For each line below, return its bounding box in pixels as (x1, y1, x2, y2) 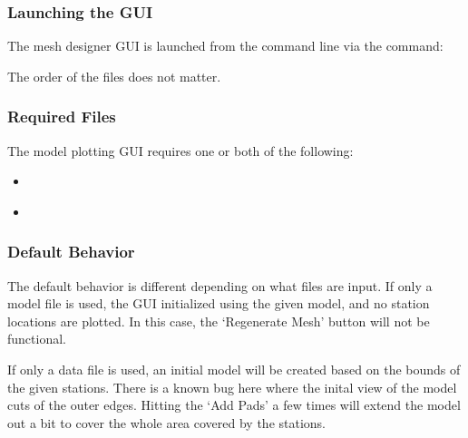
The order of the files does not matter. (7, 66, 221, 85)
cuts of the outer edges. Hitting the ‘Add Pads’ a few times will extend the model (7, 395, 461, 414)
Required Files (7, 105, 116, 128)
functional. (7, 329, 66, 348)
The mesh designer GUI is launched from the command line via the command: (7, 36, 444, 55)
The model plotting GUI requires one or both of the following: (7, 141, 354, 160)
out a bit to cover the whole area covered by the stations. (7, 413, 327, 432)
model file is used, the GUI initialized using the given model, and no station (7, 294, 430, 313)
